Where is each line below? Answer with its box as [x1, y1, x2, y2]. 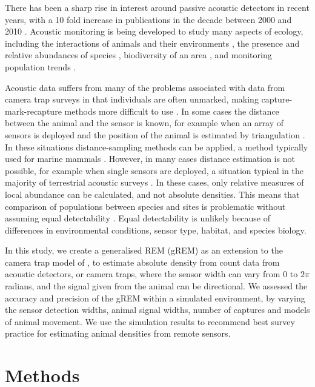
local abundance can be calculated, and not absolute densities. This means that [5, 187, 300, 200]
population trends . [5, 60, 76, 73]
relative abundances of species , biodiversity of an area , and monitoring [5, 49, 272, 61]
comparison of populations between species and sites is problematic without [5, 200, 286, 212]
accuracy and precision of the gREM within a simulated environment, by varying [5, 291, 305, 304]
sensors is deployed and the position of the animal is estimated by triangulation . [5, 128, 305, 141]
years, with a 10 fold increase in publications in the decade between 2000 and [5, 13, 292, 25]
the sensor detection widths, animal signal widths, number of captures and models [5, 303, 310, 316]
